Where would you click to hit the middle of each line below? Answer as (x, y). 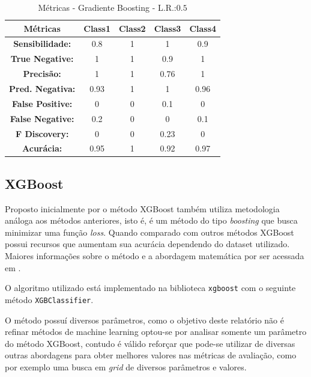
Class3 (168, 28)
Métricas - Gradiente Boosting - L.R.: (107, 7)
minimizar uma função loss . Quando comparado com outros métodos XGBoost (149, 232)
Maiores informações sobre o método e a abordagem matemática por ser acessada (155, 256)
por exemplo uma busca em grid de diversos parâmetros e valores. (126, 366)
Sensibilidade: (42, 44)
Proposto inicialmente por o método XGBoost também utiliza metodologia (142, 208)
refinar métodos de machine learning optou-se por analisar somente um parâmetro (156, 332)
